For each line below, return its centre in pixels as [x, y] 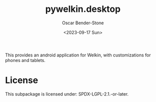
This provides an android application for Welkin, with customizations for [78, 55]
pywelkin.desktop [83, 9]
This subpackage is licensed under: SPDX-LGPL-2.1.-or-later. [67, 94]
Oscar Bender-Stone [83, 23]
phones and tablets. [25, 60]
